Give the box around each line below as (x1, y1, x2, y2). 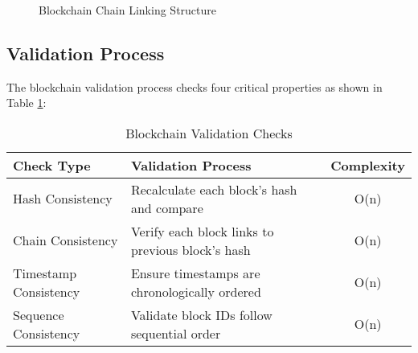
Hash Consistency (13, 189, 113, 208)
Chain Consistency (13, 231, 118, 250)
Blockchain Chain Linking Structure (39, 2, 217, 18)
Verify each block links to (130, 221, 274, 240)
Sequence (13, 305, 64, 324)
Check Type (13, 155, 91, 174)
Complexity (330, 155, 405, 174)
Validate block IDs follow (130, 305, 273, 324)
